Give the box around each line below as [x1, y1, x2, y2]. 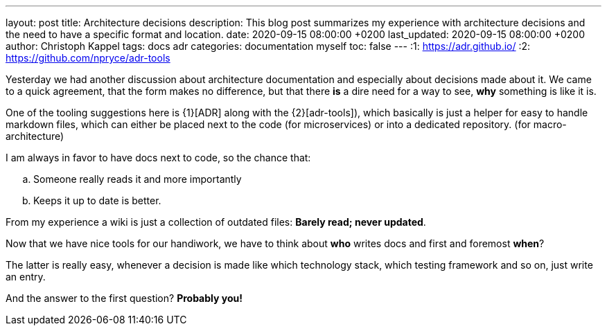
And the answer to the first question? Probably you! [6, 292, 243, 304]
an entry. [6, 271, 46, 283]
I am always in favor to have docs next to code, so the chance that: [6, 152, 311, 163]
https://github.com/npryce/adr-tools [6, 52, 170, 64]
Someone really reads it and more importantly [33, 173, 242, 185]
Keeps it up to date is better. [33, 195, 161, 206]
